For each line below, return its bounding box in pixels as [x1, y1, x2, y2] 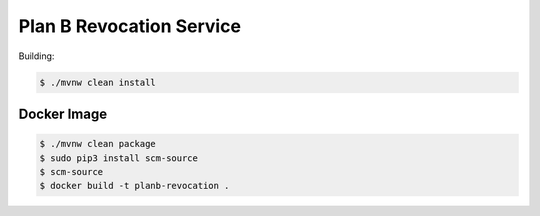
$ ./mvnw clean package [39, 138, 157, 150]
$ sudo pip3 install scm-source [39, 152, 199, 164]
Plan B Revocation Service [18, 15, 242, 37]
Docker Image [18, 105, 108, 122]
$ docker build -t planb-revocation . [39, 180, 230, 192]
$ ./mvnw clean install [39, 76, 157, 88]
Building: [18, 50, 55, 62]
